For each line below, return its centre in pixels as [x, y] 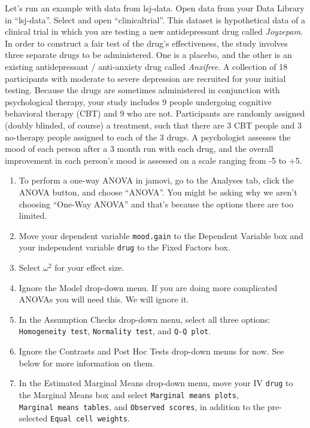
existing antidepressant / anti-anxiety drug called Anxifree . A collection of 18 [146, 66]
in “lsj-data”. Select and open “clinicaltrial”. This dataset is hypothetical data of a [155, 19]
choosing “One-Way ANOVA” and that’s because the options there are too [156, 204]
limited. [33, 215]
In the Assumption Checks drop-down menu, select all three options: [145, 319]
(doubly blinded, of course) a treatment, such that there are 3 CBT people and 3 [153, 125]
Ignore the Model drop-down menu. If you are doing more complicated [148, 287]
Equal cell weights [89, 419]
